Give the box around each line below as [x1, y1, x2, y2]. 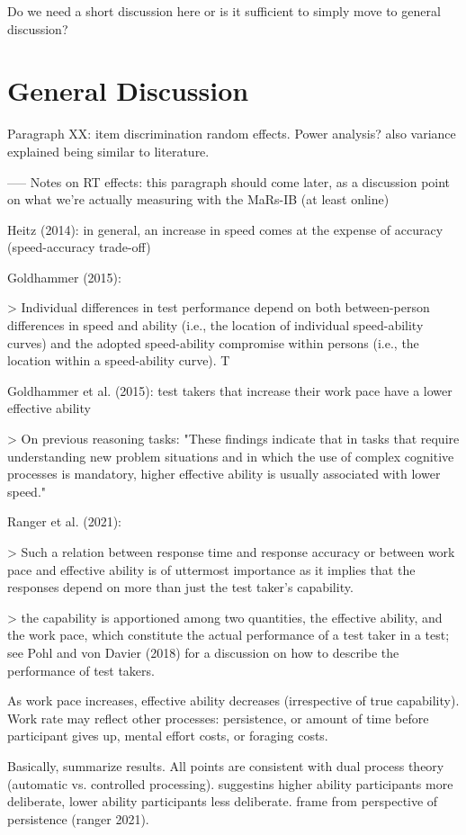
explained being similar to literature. [7, 141, 210, 160]
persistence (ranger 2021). [7, 809, 149, 828]
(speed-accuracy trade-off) [7, 238, 151, 256]
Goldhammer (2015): [7, 267, 121, 286]
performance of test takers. [7, 660, 155, 679]
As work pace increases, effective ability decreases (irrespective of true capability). [7, 691, 460, 710]
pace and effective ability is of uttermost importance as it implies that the [7, 560, 416, 579]
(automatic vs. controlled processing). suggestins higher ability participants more [7, 774, 453, 793]
